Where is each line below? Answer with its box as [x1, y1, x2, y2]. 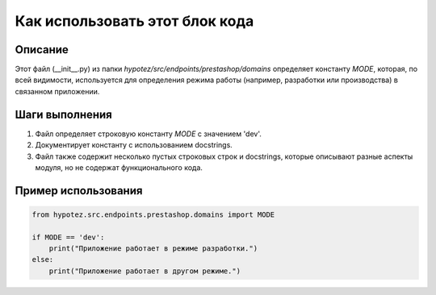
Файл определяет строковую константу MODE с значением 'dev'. [35, 129, 262, 139]
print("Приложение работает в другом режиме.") [48, 266, 241, 276]
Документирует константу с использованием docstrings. [35, 140, 233, 150]
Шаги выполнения [15, 107, 112, 121]
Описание [15, 43, 69, 56]
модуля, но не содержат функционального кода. [35, 162, 203, 172]
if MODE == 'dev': [31, 232, 105, 242]
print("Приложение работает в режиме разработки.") [48, 244, 258, 253]
